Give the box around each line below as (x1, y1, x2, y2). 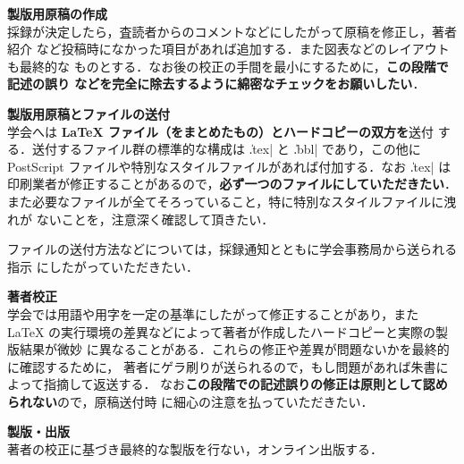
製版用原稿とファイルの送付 (7, 104, 170, 122)
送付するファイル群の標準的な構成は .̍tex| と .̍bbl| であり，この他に (31, 139, 421, 158)
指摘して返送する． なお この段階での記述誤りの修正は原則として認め (43, 375, 448, 393)
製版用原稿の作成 (7, 4, 107, 22)
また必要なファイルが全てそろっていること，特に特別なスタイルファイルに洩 (7, 191, 457, 210)
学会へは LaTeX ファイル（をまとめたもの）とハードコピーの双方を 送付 (7, 122, 434, 140)
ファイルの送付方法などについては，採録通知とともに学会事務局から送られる (7, 240, 458, 258)
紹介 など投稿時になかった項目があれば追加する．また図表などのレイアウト (7, 39, 450, 58)
